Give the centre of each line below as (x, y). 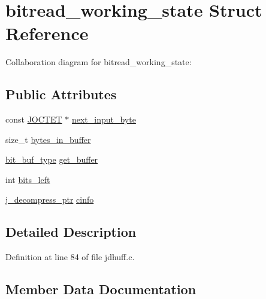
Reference (47, 33)
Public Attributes (61, 94)
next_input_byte (104, 119)
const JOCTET (34, 119)
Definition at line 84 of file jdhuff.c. (70, 257)
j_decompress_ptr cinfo (50, 199)
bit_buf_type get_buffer (52, 159)
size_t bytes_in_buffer (48, 139)
